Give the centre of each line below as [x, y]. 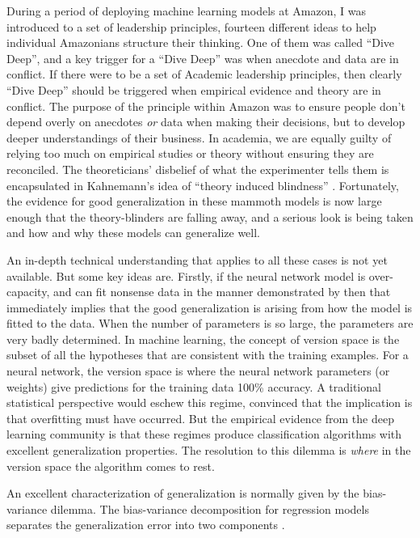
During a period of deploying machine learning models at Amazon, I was [186, 11]
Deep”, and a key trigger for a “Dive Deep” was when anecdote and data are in [203, 58]
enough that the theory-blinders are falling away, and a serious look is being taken [210, 216]
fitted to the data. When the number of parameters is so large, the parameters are [210, 323]
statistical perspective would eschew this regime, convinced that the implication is [210, 402]
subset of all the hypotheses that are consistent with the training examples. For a [208, 355]
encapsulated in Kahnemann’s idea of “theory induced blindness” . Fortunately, [203, 185]
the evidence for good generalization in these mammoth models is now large [194, 201]
